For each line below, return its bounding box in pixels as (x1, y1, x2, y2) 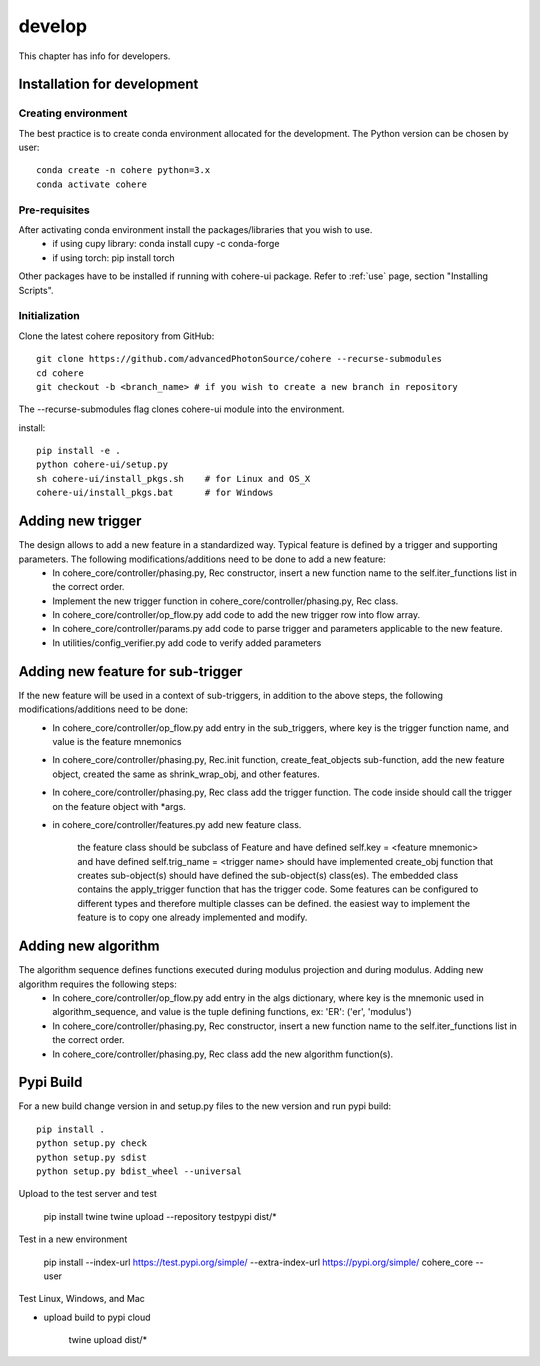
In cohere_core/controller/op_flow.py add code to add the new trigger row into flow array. (52, 609, 420, 621)
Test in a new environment (18, 1233, 128, 1245)
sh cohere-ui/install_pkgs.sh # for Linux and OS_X (36, 473, 311, 484)
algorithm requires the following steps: (18, 978, 177, 990)
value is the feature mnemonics (52, 735, 182, 747)
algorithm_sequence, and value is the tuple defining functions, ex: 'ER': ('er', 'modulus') (52, 1006, 412, 1018)
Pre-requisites (18, 203, 90, 217)
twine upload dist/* (68, 1334, 148, 1346)
